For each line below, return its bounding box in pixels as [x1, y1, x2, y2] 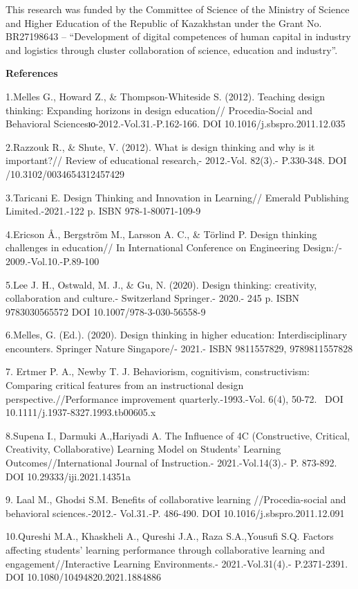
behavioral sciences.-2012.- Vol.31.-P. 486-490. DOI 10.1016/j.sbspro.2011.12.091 [6, 505, 345, 520]
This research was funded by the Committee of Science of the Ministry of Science [6, 2, 350, 16]
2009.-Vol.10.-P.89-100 [6, 253, 100, 268]
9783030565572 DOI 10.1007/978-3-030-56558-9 [6, 304, 206, 318]
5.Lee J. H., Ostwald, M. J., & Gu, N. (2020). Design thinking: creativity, [6, 277, 317, 291]
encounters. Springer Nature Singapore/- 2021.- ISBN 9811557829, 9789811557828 [6, 341, 353, 355]
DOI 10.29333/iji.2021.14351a [6, 469, 131, 483]
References [6, 66, 58, 80]
